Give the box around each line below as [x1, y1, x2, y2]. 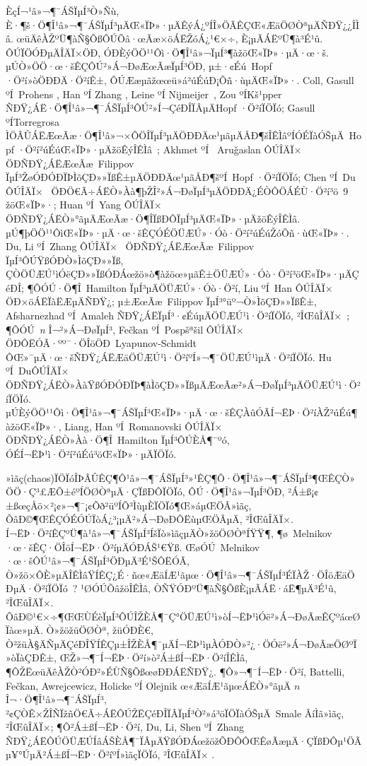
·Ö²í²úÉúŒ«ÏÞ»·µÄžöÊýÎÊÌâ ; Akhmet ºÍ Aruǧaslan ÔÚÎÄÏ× [17, 141, 302, 156]
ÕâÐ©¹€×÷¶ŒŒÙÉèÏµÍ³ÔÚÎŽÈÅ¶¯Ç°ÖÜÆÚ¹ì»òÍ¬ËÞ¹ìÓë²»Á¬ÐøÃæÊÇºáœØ [6, 608, 361, 623]
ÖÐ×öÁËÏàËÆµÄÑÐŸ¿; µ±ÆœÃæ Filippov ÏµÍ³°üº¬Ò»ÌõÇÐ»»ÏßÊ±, [6, 294, 317, 309]
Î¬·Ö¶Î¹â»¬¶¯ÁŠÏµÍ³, [6, 692, 107, 707]
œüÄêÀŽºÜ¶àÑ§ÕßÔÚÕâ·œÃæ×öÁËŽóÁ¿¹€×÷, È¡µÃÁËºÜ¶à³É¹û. [16, 31, 323, 46]
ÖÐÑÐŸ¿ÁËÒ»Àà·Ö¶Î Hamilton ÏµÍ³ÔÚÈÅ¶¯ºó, [6, 432, 230, 447]
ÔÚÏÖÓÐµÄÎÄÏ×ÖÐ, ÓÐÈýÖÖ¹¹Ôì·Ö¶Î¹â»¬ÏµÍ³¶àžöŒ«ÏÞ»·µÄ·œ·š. [6, 45, 329, 59]
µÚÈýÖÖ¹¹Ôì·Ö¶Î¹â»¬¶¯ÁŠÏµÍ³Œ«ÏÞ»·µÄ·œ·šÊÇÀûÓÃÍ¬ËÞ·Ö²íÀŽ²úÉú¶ [6, 405, 358, 420]
